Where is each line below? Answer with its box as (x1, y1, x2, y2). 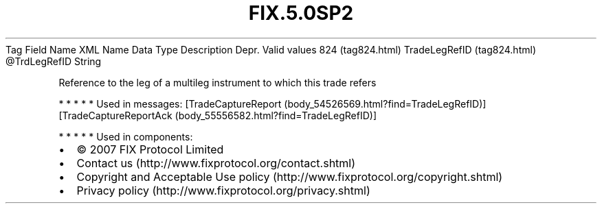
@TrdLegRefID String (5, 55, 102, 67)
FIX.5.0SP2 (248, 1, 354, 25)
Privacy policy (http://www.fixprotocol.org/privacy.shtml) (76, 183, 370, 197)
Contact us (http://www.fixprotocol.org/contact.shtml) (76, 156, 356, 170)
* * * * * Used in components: (58, 130, 193, 143)
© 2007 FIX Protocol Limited (76, 142, 224, 156)
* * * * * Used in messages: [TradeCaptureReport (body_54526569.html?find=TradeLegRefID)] (58, 97, 487, 110)
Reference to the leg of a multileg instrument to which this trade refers (58, 76, 377, 88)
